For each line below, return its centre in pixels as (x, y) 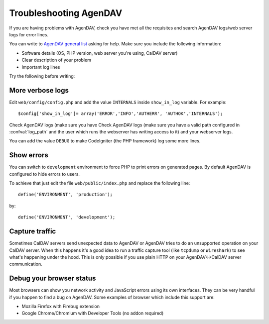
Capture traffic (33, 231)
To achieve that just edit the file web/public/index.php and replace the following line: (100, 183)
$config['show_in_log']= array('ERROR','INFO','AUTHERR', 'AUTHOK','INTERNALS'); (121, 114)
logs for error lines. (29, 34)
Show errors (29, 155)
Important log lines (41, 67)
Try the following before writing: (42, 76)
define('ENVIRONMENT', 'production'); (66, 195)
